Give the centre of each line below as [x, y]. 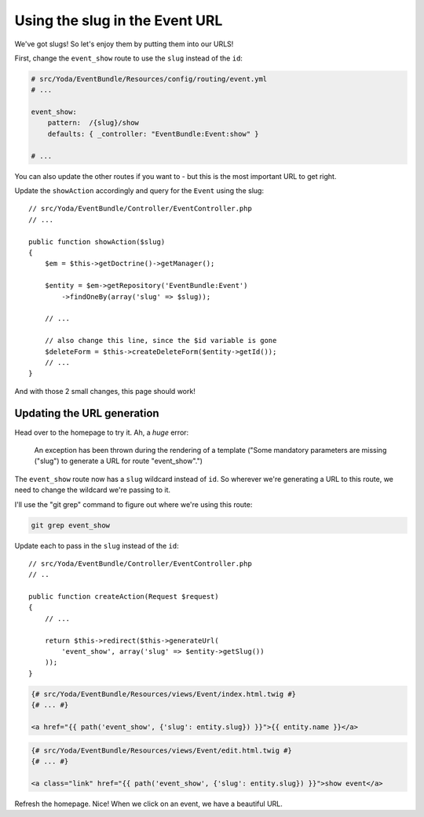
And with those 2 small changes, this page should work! [105, 391]
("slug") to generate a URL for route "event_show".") [119, 461]
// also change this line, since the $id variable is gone [161, 341]
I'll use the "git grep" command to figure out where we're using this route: [133, 504]
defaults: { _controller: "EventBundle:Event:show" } [153, 134]
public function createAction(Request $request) [124, 597]
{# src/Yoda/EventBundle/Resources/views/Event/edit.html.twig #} [161, 750]
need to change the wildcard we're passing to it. [93, 490]
